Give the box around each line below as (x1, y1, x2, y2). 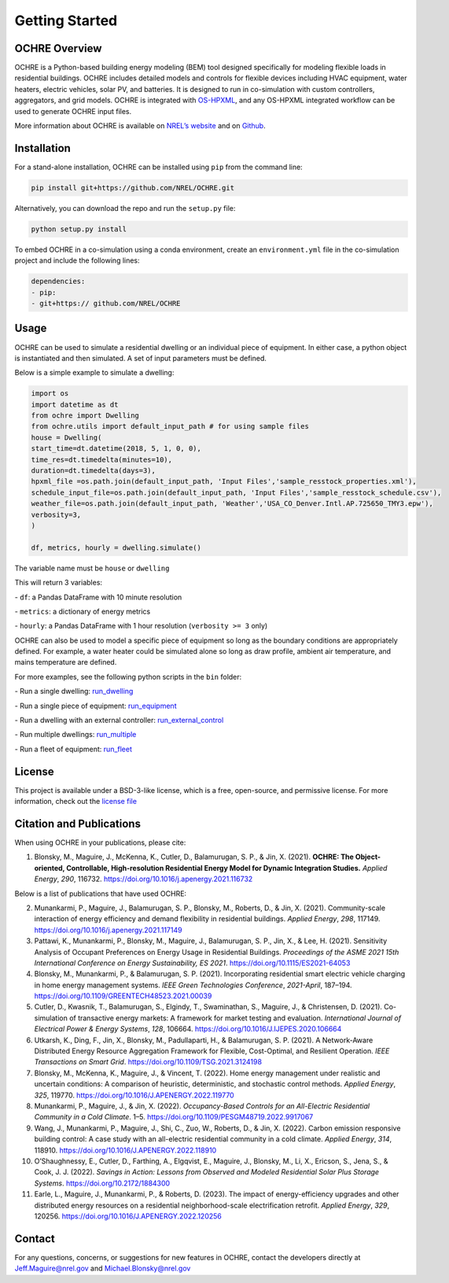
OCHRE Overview (14, 42, 102, 55)
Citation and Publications (14, 817, 142, 830)
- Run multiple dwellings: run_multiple (14, 730, 137, 739)
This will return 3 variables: (14, 578, 102, 588)
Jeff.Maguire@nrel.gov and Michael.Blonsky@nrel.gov (14, 1263, 191, 1274)
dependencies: (31, 277, 86, 286)
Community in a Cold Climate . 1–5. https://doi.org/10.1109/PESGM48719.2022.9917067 (34, 1112, 314, 1122)
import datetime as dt (31, 400, 119, 409)
